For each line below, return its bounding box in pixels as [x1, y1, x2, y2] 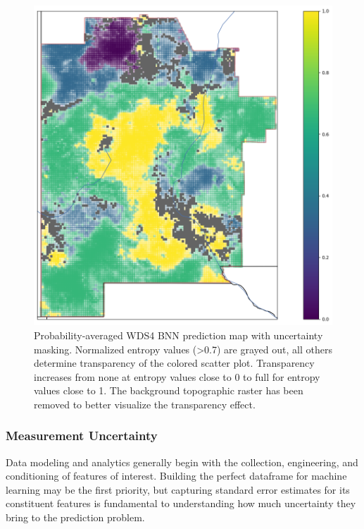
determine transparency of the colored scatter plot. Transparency [34, 355, 315, 370]
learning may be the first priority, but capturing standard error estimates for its [6, 482, 350, 497]
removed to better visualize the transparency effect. [34, 396, 256, 411]
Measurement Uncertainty [6, 427, 158, 444]
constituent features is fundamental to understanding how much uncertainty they [6, 496, 356, 511]
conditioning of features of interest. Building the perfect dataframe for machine [6, 468, 347, 483]
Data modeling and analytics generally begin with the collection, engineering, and [6, 454, 358, 469]
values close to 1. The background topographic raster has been [34, 383, 303, 398]
